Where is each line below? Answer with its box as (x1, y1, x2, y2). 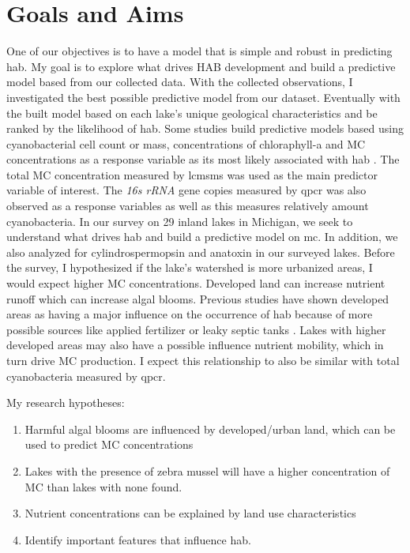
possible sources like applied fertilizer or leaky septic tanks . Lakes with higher (6, 321, 386, 337)
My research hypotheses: (6, 394, 125, 411)
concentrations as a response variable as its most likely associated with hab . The (6, 151, 400, 167)
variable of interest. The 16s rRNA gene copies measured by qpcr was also (6, 182, 367, 198)
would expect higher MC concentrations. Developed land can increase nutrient (6, 275, 386, 292)
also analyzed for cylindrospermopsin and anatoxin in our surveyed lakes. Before (6, 243, 395, 260)
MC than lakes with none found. (24, 478, 182, 495)
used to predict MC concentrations (24, 436, 194, 453)
